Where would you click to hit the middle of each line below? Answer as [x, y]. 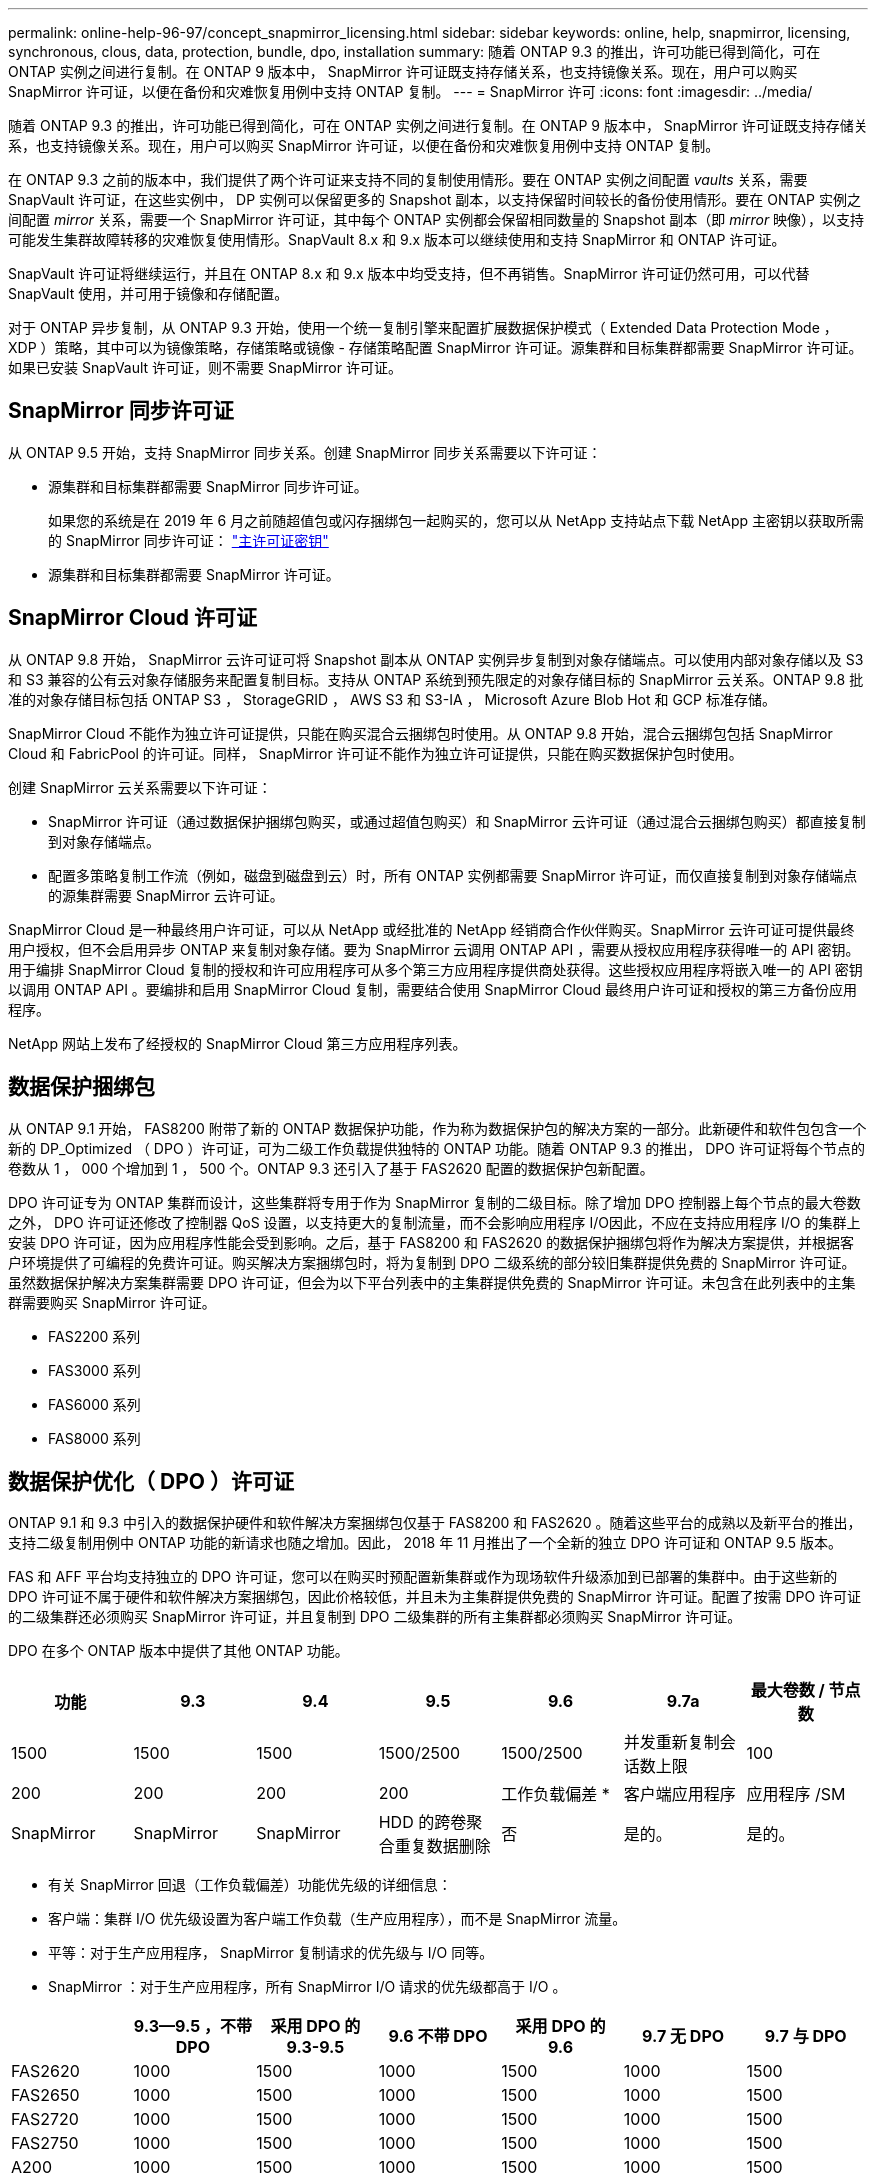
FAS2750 [45, 2143]
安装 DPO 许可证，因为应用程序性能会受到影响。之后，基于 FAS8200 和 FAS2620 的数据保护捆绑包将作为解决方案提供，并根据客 [431, 1242]
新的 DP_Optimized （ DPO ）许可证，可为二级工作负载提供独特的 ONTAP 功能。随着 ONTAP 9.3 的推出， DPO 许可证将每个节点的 [436, 1148]
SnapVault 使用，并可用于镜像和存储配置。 [148, 293]
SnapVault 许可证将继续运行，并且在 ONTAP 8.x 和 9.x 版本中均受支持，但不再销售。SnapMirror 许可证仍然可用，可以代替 [409, 273]
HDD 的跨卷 [422, 1822]
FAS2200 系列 [94, 1336]
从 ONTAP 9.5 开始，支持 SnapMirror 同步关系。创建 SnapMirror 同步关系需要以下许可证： [305, 452]
